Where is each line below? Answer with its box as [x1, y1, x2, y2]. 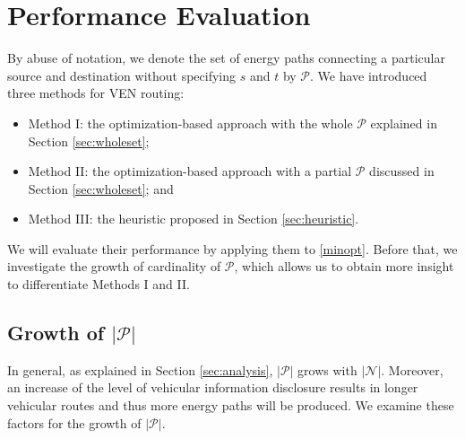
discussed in [369, 162, 435, 180]
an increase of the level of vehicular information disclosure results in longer [7, 378, 418, 397]
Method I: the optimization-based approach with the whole [28, 113, 353, 132]
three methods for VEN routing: [7, 83, 185, 102]
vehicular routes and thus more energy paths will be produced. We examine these [7, 396, 454, 415]
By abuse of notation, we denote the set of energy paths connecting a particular [7, 48, 445, 67]
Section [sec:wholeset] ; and [28, 179, 174, 198]
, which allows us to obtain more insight [234, 257, 454, 276]
